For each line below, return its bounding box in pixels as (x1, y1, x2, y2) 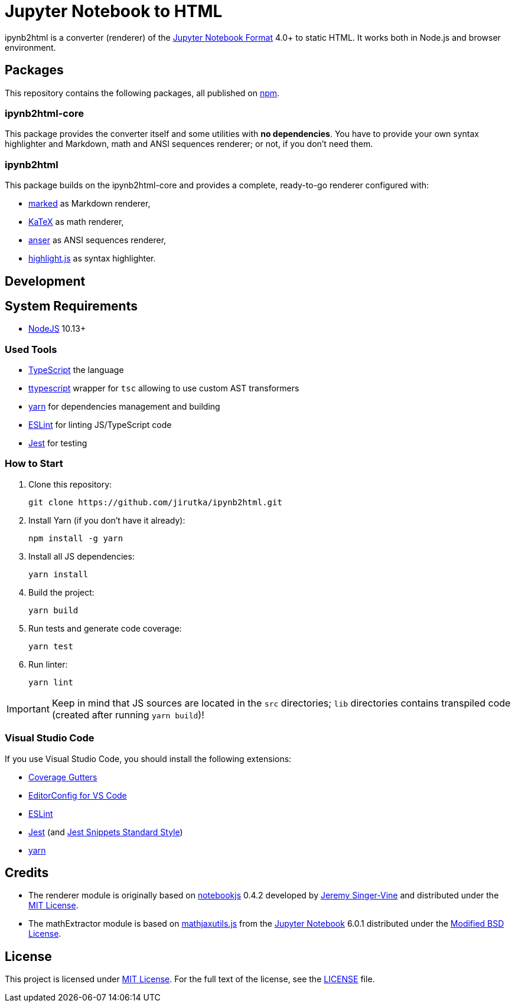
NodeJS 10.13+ (28, 323, 86, 334)
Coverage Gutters (28, 771, 97, 782)
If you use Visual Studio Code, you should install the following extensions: (5, 753, 292, 764)
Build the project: (28, 587, 94, 597)
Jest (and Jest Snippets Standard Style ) (28, 826, 183, 837)
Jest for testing (28, 438, 87, 449)
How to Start (5, 457, 63, 470)
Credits (5, 865, 49, 881)
